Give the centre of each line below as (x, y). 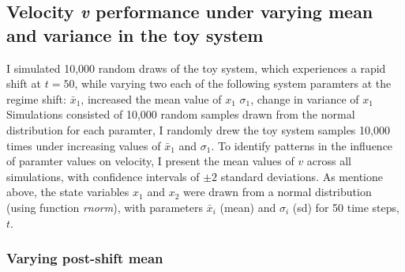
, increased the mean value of (151, 98)
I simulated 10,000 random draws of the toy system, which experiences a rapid (196, 68)
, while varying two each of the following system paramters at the (233, 83)
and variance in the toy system (135, 34)
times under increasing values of (84, 145)
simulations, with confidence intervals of (103, 176)
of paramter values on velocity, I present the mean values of (150, 161)
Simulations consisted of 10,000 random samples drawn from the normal (181, 114)
